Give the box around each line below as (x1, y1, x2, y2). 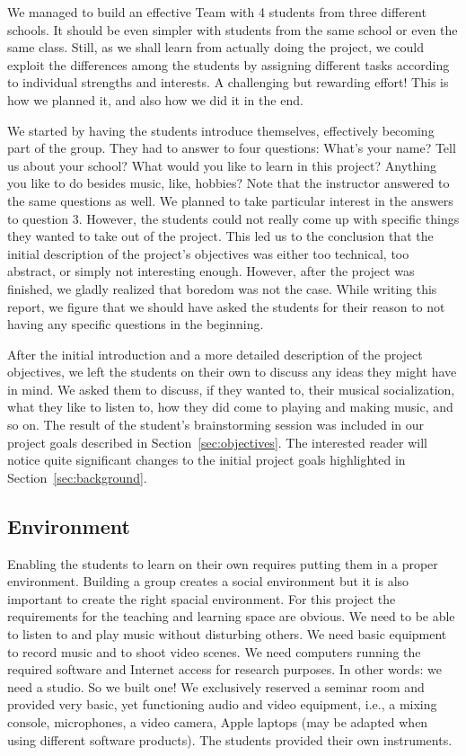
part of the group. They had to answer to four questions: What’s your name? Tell (7, 138, 456, 157)
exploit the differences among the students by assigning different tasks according (7, 55, 450, 74)
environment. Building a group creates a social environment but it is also (7, 572, 409, 591)
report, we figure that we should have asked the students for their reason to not (7, 297, 445, 316)
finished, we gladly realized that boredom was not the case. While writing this (7, 279, 437, 298)
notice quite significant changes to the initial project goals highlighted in (7, 450, 406, 469)
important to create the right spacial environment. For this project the (7, 589, 396, 608)
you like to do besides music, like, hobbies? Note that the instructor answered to (7, 173, 450, 192)
